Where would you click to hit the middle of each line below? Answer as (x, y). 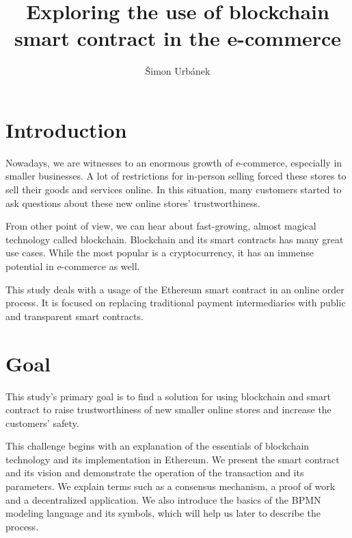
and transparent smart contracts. (75, 316)
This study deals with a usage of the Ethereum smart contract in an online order (175, 289)
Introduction (66, 129)
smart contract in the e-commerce (178, 38)
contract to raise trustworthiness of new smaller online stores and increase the (168, 409)
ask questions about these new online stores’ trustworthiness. (133, 203)
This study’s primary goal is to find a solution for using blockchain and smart (168, 396)
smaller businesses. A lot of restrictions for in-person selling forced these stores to (176, 176)
